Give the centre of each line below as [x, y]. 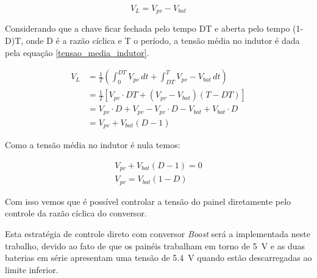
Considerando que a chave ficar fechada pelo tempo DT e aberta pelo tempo [148, 28]
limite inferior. [32, 269]
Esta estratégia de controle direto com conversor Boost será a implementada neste [158, 234]
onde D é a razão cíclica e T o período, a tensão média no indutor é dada [163, 41]
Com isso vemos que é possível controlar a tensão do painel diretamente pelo [148, 201]
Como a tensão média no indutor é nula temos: [93, 145]
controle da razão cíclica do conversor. [76, 213]
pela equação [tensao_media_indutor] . [77, 52]
